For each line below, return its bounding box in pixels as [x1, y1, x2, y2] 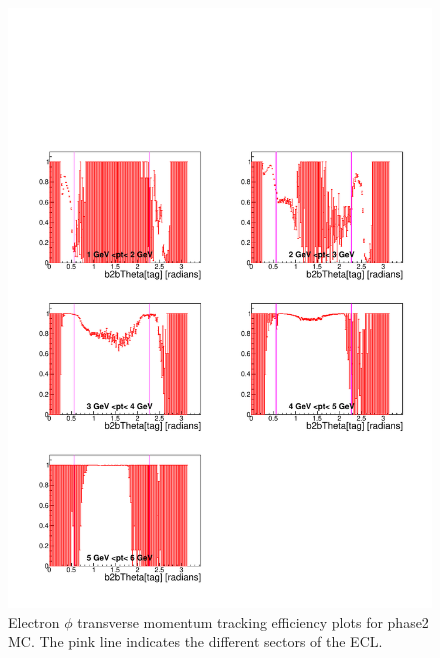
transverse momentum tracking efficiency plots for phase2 [77, 611, 429, 632]
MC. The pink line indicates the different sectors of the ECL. [8, 631, 383, 652]
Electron [8, 611, 60, 632]
